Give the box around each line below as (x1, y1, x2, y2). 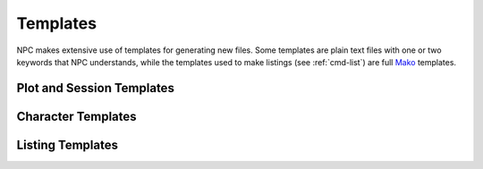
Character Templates (16, 108, 138, 124)
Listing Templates (16, 137, 118, 152)
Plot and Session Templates (16, 80, 174, 96)
